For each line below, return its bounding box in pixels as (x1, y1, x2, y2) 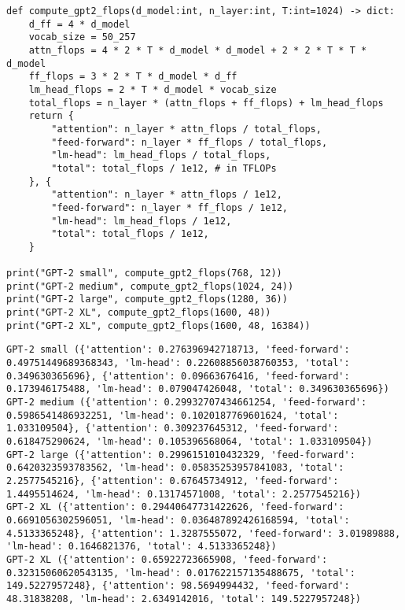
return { (28, 110, 74, 122)
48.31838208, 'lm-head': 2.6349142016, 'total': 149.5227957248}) (6, 593, 362, 604)
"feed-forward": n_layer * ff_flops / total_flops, (51, 136, 328, 148)
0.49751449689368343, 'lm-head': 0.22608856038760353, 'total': (6, 357, 350, 369)
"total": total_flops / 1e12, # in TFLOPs (51, 162, 277, 174)
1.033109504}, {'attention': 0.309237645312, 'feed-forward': (6, 423, 339, 434)
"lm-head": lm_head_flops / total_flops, (51, 150, 271, 161)
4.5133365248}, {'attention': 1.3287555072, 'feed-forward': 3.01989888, (6, 527, 401, 539)
